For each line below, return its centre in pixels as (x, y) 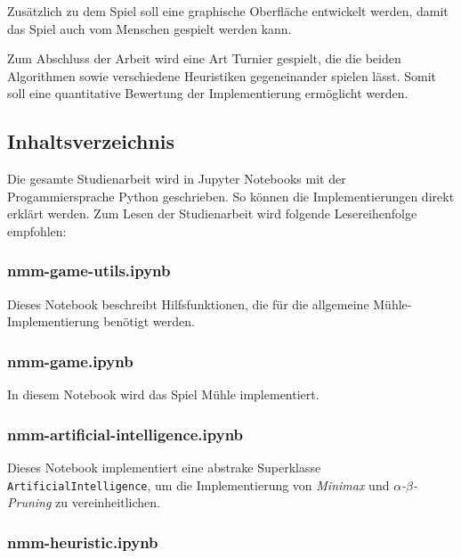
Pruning (29, 502)
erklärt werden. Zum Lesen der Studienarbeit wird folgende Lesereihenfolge (212, 213)
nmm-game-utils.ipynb (89, 271)
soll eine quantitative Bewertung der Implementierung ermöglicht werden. (208, 93)
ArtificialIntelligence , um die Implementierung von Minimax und (198, 484)
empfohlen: (37, 230)
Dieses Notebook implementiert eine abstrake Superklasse (164, 467)
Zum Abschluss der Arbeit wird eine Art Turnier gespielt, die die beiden (204, 58)
